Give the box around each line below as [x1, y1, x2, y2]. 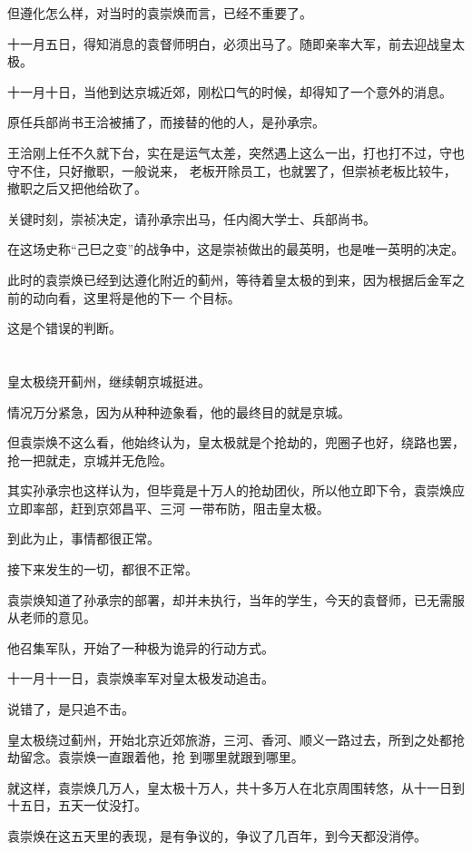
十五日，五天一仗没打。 [7, 796, 147, 815]
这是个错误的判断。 [7, 318, 122, 337]
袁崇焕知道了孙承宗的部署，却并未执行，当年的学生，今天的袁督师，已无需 [7, 590, 452, 609]
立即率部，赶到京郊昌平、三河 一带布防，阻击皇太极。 [7, 498, 329, 517]
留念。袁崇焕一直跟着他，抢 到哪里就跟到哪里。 [19, 748, 304, 767]
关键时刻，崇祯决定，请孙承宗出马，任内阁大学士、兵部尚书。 [7, 209, 376, 228]
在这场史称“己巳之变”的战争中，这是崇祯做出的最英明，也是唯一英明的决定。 [7, 240, 465, 259]
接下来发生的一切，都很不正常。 [7, 560, 198, 579]
